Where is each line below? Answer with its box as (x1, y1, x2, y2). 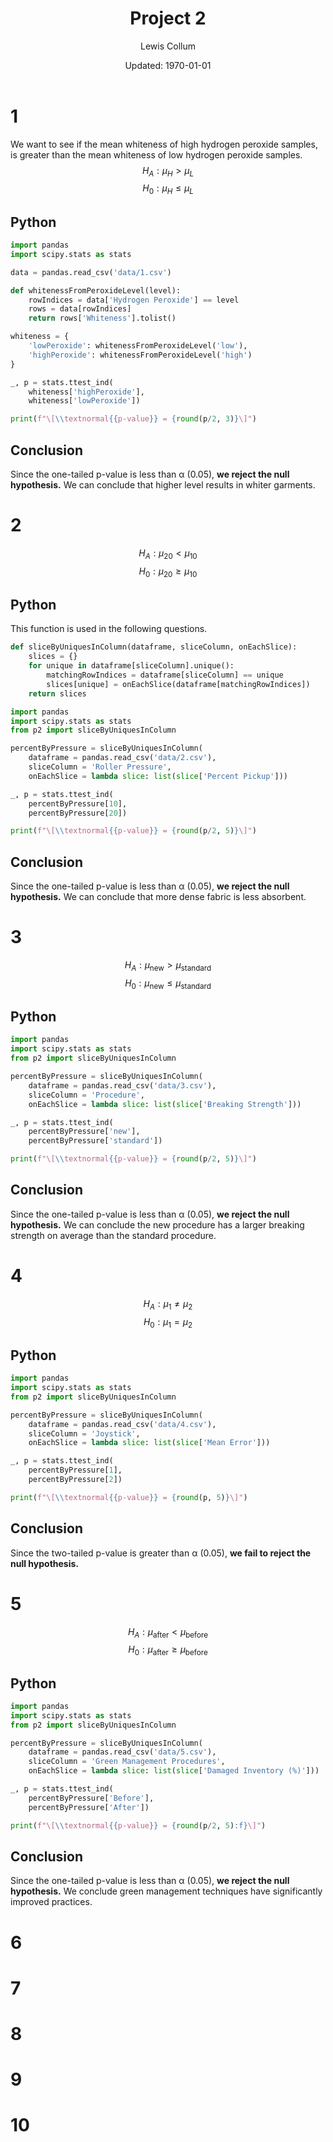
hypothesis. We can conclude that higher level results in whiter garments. (10, 479, 316, 491)
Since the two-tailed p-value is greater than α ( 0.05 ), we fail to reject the (10, 1547, 312, 1559)
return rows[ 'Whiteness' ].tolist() (28, 313, 177, 324)
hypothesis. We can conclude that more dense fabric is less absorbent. (10, 891, 307, 903)
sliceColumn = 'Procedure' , (28, 1090, 145, 1100)
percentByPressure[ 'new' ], (28, 1127, 141, 1137)
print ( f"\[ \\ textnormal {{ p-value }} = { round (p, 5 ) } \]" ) (10, 1492, 248, 1502)
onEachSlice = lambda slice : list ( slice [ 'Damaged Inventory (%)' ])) (28, 1766, 320, 1776)
